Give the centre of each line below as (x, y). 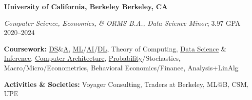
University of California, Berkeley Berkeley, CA (86, 6)
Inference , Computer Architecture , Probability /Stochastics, (92, 58)
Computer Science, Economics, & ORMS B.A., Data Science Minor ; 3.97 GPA (122, 23)
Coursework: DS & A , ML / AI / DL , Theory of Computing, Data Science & (115, 48)
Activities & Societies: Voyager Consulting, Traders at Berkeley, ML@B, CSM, (126, 84)
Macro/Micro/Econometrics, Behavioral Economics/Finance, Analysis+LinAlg (121, 67)
